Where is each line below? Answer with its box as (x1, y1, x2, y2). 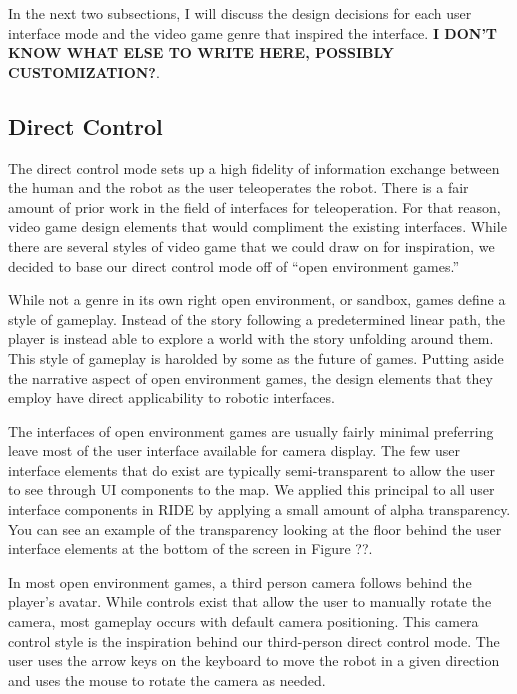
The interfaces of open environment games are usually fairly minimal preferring (8, 420, 494, 441)
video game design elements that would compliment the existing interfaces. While (8, 216, 507, 237)
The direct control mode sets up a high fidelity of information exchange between (8, 157, 500, 178)
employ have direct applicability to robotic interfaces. (8, 387, 335, 408)
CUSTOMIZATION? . (8, 61, 160, 82)
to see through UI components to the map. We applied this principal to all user (8, 479, 495, 500)
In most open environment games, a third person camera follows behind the (8, 571, 472, 592)
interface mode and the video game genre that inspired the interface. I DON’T (8, 22, 498, 43)
